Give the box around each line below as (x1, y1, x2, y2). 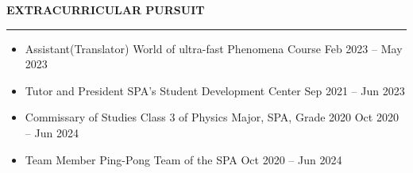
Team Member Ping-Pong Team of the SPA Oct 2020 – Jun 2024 (25, 151, 342, 167)
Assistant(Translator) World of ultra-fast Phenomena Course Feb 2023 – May (25, 40, 403, 56)
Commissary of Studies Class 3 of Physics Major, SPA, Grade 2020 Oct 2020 (25, 109, 399, 125)
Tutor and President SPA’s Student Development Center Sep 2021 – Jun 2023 (25, 82, 405, 98)
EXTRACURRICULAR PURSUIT (6, 2, 205, 17)
